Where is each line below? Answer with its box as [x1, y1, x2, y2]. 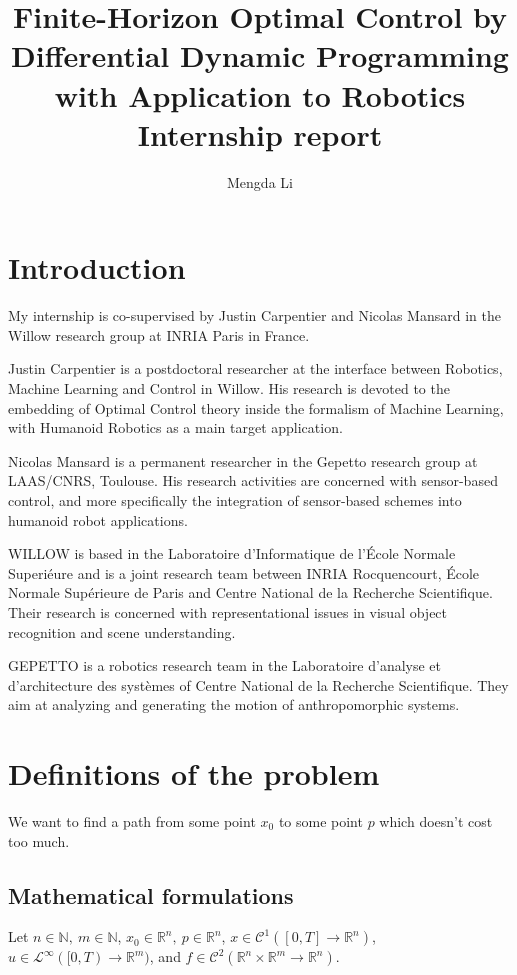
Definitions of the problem [8, 753, 380, 794]
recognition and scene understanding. [8, 621, 236, 642]
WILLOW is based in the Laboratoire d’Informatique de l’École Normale [8, 543, 456, 564]
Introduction [8, 247, 186, 288]
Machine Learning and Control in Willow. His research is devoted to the [8, 378, 450, 398]
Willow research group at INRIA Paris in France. [8, 324, 310, 345]
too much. [8, 830, 70, 851]
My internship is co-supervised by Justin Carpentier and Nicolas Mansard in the [8, 305, 501, 326]
